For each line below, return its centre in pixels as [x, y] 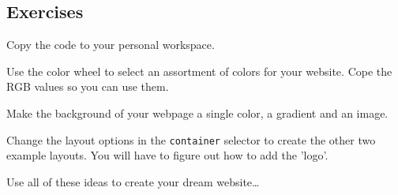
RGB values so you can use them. [88, 86]
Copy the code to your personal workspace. [111, 45]
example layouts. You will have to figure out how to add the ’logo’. [167, 155]
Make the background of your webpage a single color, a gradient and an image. [197, 112]
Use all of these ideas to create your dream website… [133, 181]
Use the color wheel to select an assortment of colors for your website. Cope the [199, 71]
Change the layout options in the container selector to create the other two [191, 139]
